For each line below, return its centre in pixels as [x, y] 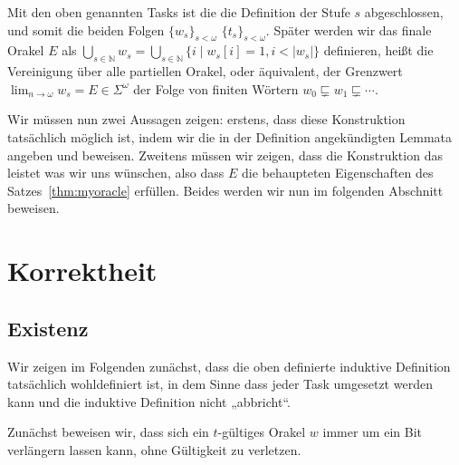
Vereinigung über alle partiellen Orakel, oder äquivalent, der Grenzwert [205, 71]
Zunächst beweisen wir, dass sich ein [108, 432]
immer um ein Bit [372, 432]
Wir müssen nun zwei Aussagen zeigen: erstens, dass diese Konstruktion [206, 119]
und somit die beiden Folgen [86, 29]
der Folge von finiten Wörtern [216, 88]
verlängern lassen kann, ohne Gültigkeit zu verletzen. [154, 449]
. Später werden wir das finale [349, 29]
